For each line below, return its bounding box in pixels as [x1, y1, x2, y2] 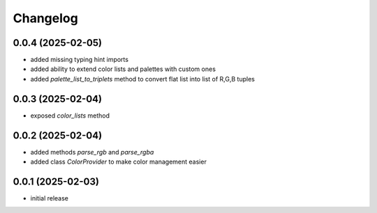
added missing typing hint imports [30, 56, 129, 64]
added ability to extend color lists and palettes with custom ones [30, 65, 216, 73]
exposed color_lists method [30, 111, 110, 120]
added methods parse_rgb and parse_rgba [30, 148, 154, 156]
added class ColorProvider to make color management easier [30, 157, 207, 166]
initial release [30, 194, 69, 202]
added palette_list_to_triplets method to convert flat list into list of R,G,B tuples [30, 74, 255, 83]
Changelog [13, 10, 78, 26]
